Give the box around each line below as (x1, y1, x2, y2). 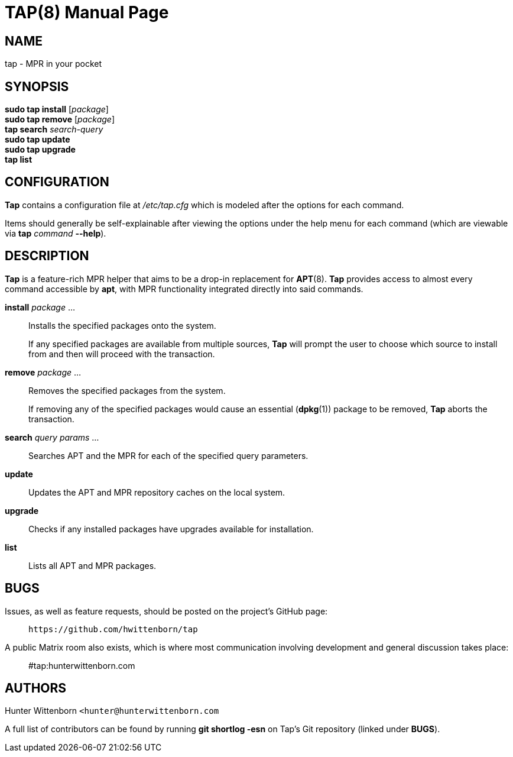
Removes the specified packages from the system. (28, 385, 226, 396)
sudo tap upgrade (5, 144, 76, 155)
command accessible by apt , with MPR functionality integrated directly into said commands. (5, 283, 363, 294)
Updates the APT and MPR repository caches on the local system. (28, 487, 285, 497)
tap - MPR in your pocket (5, 59, 102, 69)
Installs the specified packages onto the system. (28, 320, 216, 331)
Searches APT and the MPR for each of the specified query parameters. (28, 450, 309, 461)
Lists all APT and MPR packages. (28, 560, 157, 571)
